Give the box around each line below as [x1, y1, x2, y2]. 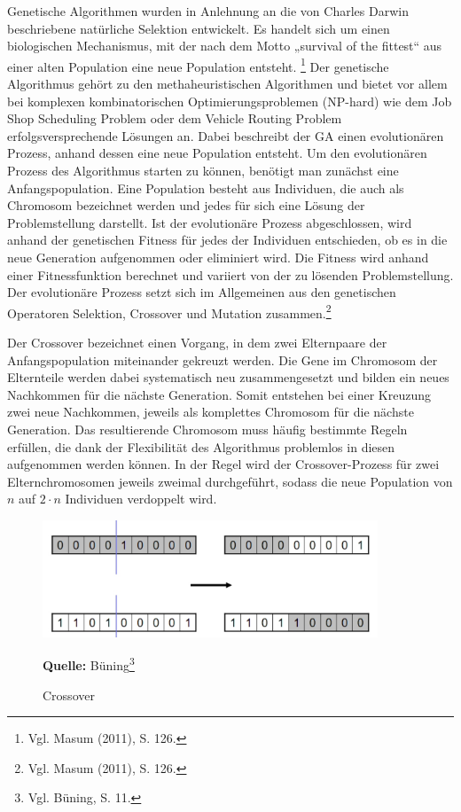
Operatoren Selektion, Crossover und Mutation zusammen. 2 [7, 301, 332, 322]
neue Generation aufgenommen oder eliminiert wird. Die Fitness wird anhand [7, 247, 429, 266]
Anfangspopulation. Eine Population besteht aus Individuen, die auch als [7, 178, 404, 197]
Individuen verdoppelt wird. [65, 489, 217, 508]
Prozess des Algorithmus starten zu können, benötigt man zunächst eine [7, 161, 399, 179]
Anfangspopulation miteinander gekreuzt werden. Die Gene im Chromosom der [7, 350, 438, 369]
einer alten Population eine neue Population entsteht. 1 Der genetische [7, 54, 389, 75]
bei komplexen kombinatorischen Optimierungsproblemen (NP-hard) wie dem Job [7, 91, 452, 110]
